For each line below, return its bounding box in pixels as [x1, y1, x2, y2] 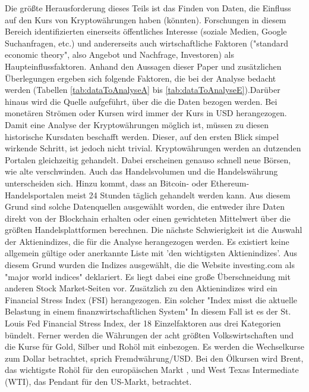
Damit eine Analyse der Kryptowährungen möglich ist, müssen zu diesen [5, 118, 269, 130]
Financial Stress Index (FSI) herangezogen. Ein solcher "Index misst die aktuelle [5, 293, 298, 306]
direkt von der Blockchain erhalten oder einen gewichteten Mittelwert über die [5, 211, 291, 224]
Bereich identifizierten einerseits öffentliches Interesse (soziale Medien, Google [5, 25, 287, 38]
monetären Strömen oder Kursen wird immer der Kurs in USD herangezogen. [5, 107, 287, 119]
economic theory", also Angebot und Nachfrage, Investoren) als [5, 48, 234, 61]
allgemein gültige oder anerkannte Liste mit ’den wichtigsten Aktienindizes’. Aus [5, 247, 298, 259]
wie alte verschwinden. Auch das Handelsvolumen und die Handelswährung [5, 165, 278, 178]
